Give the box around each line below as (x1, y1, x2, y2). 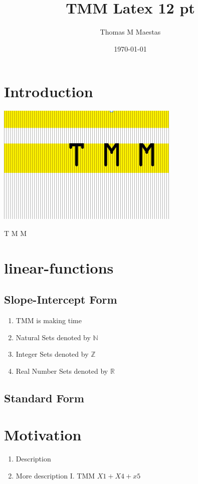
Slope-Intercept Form (4, 292, 117, 307)
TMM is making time (16, 315, 82, 326)
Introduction (4, 81, 93, 102)
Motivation (4, 424, 82, 445)
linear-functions (4, 257, 114, 278)
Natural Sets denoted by (16, 332, 91, 342)
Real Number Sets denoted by (16, 365, 108, 376)
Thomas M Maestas (100, 27, 161, 37)
